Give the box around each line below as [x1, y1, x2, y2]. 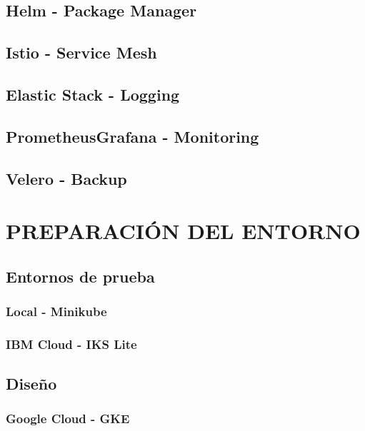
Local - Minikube [6, 302, 107, 320]
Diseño [6, 372, 57, 395]
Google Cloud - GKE [6, 410, 130, 427]
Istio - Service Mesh [6, 41, 157, 64]
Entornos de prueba [6, 265, 155, 287]
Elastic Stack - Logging [6, 83, 180, 105]
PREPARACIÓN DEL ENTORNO [6, 216, 361, 245]
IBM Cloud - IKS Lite [6, 335, 137, 353]
